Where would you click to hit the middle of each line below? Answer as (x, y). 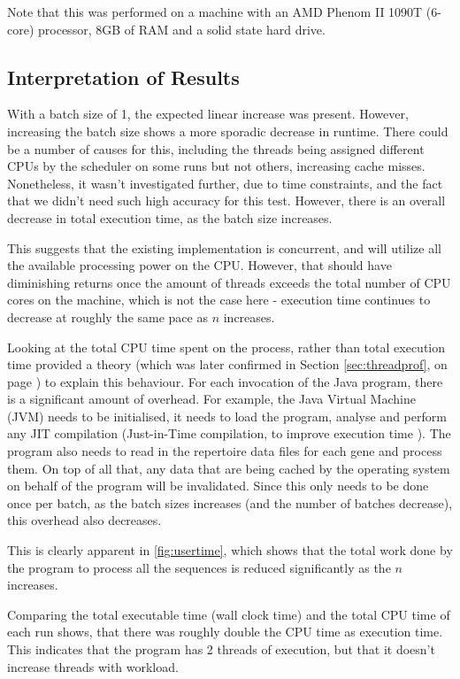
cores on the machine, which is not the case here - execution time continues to (219, 300)
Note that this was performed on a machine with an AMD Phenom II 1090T (215, 12)
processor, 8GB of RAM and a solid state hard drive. (182, 29)
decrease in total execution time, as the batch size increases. (170, 217)
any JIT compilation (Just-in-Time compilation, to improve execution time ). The (229, 433)
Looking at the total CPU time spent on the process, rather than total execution (226, 347)
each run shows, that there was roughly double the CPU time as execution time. (225, 632)
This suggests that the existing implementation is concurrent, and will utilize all (224, 247)
